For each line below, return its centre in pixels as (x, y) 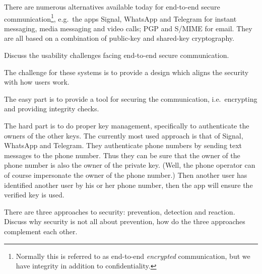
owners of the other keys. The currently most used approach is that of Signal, (124, 135)
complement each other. (41, 231)
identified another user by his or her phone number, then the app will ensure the (128, 185)
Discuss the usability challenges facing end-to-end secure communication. (117, 55)
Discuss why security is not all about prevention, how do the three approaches (125, 221)
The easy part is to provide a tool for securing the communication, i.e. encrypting (131, 98)
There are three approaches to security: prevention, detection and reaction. (120, 211)
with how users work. (37, 82)
